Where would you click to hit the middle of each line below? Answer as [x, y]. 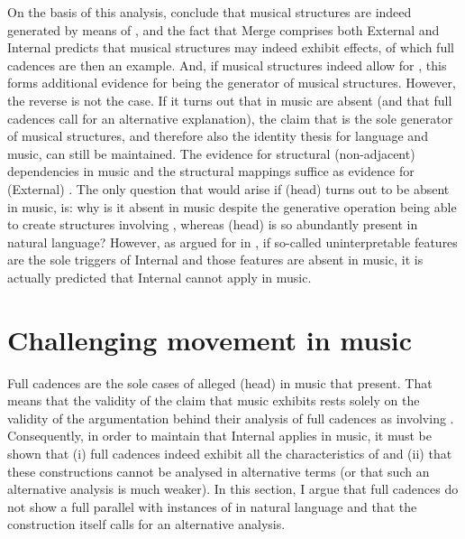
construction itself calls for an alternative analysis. [146, 524]
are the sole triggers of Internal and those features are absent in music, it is [215, 260]
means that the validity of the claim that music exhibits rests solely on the [214, 400]
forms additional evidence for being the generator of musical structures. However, [232, 83]
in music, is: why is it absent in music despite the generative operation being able [232, 206]
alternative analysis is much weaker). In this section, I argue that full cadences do [233, 489]
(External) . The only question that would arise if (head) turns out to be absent [228, 188]
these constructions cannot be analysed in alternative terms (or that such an [219, 471]
